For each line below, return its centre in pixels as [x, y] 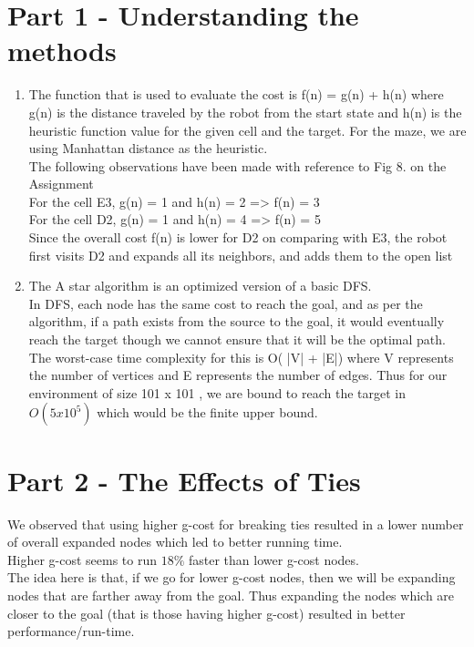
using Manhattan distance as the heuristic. [148, 148]
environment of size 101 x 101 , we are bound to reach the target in [217, 392]
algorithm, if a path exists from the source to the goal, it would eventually [237, 321]
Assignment [61, 184]
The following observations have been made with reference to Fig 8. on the [237, 165]
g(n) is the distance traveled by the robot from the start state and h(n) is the [245, 112]
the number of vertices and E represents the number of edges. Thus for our [238, 375]
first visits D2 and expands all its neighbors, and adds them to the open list [241, 255]
